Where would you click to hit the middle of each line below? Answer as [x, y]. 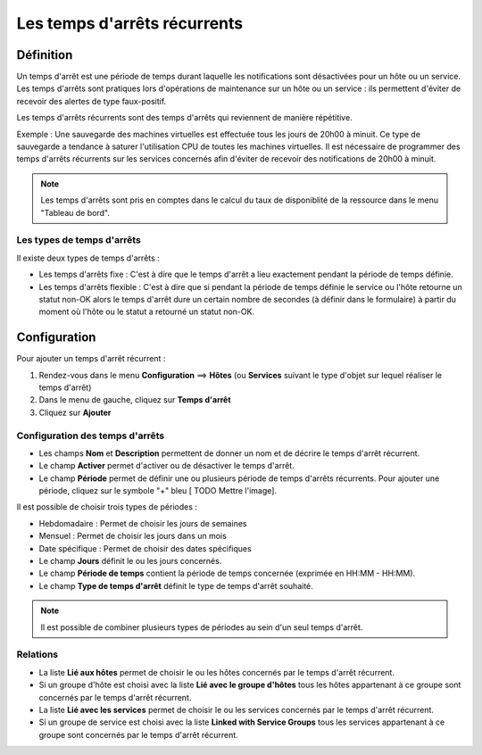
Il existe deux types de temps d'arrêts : [88, 258]
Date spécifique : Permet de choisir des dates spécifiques [145, 548]
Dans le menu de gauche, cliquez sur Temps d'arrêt [135, 400]
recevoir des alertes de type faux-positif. [91, 101]
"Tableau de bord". [75, 212]
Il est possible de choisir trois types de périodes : [107, 507]
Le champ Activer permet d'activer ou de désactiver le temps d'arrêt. [166, 466]
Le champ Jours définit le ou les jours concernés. [130, 561]
